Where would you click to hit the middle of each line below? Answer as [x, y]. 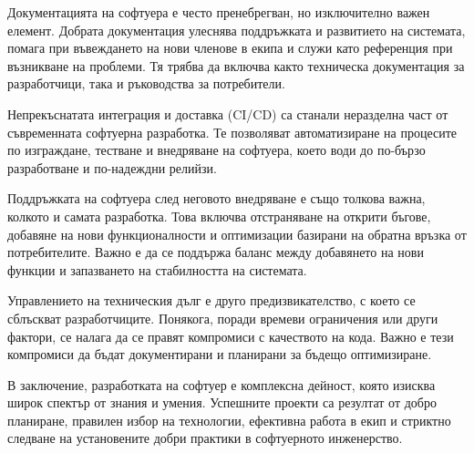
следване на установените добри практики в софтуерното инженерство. [205, 438]
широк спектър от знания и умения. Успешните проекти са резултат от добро [222, 402]
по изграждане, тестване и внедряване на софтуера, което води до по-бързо [216, 150]
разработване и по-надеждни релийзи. [112, 167]
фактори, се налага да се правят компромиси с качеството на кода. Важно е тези [231, 336]
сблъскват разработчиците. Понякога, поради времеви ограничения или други [223, 318]
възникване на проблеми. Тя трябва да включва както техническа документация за [236, 65]
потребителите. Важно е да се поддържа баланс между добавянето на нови [216, 252]
